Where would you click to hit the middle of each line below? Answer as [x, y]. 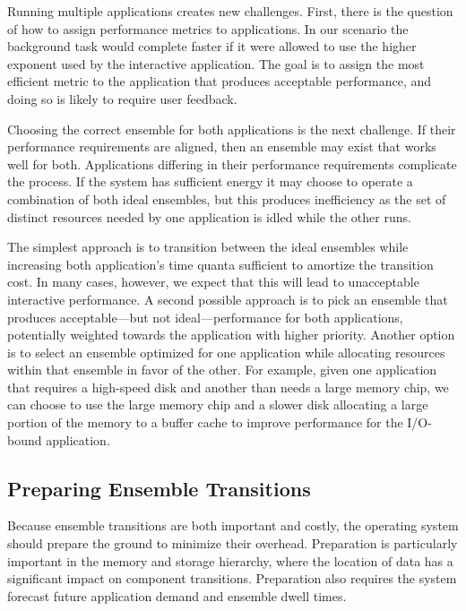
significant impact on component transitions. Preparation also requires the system [232, 578]
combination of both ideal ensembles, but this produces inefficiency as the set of [227, 198]
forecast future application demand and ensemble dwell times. [177, 595]
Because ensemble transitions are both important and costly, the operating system [233, 525]
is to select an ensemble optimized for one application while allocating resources [226, 352]
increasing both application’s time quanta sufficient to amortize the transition [220, 264]
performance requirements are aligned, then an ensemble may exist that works [222, 146]
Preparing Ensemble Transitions [159, 488]
